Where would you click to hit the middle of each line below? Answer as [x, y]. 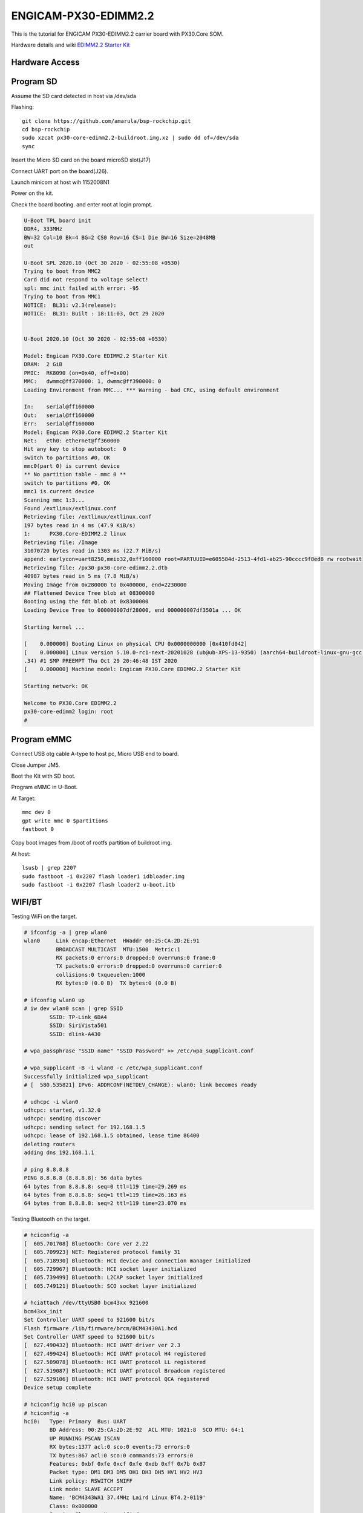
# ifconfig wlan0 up [54, 1000]
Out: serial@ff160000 [59, 415]
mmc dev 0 [36, 812]
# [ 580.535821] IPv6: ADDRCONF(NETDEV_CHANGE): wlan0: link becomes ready [140, 1085]
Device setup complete [57, 1388]
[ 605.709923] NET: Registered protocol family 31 [102, 1252]
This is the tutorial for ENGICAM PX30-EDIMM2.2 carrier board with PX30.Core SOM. [117, 34]
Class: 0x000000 [74, 1506]
